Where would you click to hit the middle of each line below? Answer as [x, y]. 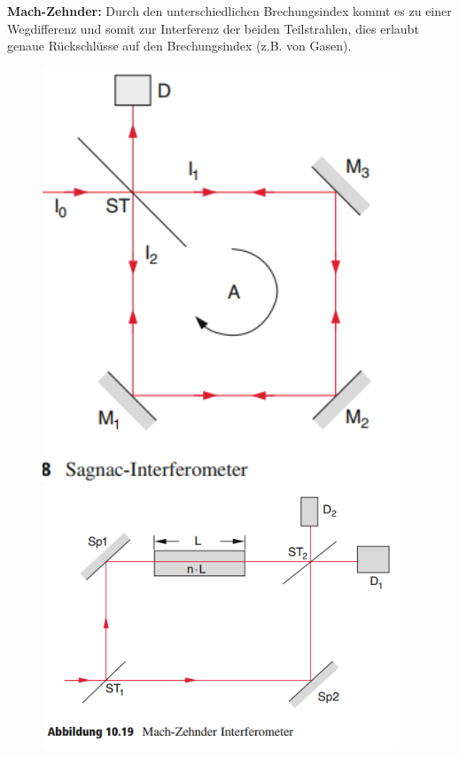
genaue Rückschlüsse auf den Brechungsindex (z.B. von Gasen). [179, 46]
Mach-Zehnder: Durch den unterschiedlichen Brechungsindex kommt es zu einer [229, 11]
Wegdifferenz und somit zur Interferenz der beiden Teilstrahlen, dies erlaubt [213, 28]
